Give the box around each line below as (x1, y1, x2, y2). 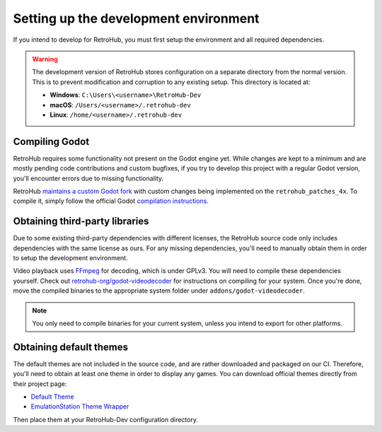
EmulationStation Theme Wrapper (30, 402, 129, 411)
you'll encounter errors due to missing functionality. (13, 174, 164, 182)
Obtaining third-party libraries (13, 216, 149, 228)
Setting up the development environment (13, 11, 260, 26)
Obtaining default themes (13, 341, 129, 353)
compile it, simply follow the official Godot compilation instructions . (13, 197, 209, 205)
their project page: (13, 379, 67, 388)
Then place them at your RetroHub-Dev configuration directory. (13, 415, 198, 424)
